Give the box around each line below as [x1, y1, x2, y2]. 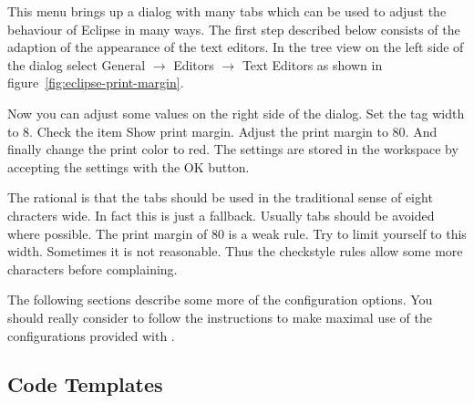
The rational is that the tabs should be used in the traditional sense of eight [7, 188, 433, 207]
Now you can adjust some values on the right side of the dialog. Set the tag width [7, 103, 465, 122]
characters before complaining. [7, 259, 178, 278]
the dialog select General [7, 55, 146, 74]
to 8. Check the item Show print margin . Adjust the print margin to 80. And [7, 121, 438, 140]
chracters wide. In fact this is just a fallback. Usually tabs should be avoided [7, 205, 435, 224]
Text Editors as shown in [242, 55, 383, 74]
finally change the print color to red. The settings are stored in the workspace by [7, 139, 459, 159]
